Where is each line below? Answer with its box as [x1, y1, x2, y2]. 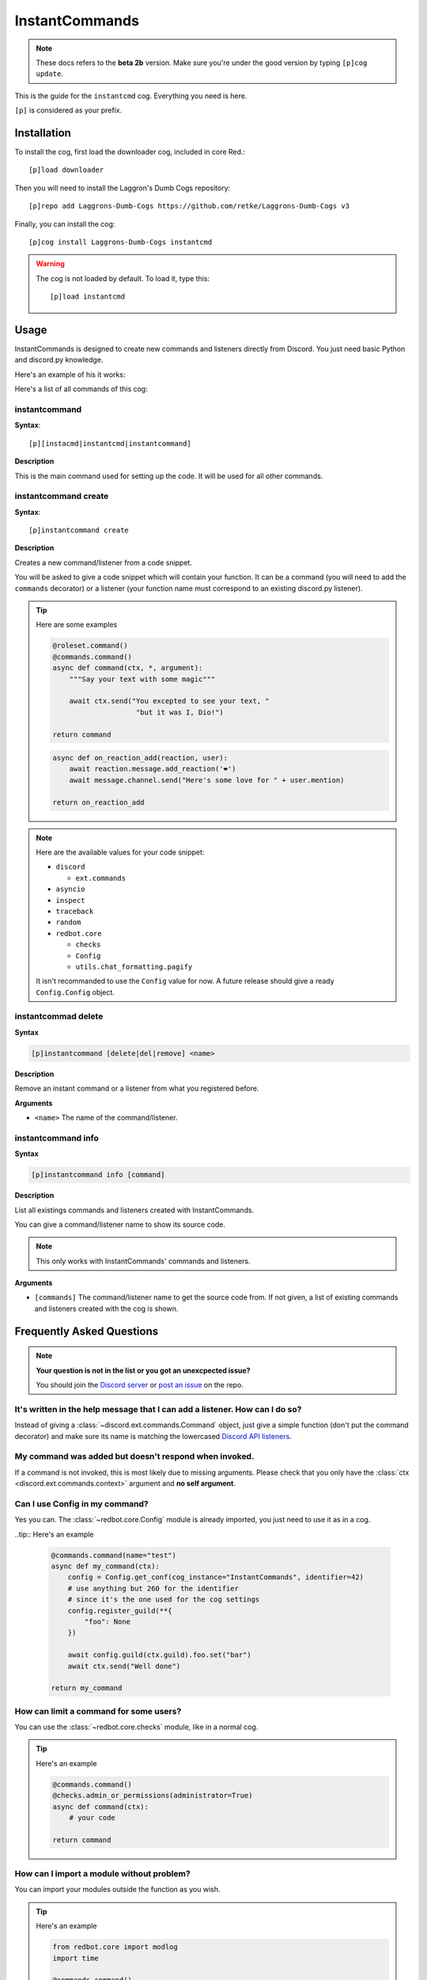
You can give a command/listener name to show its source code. [14, 1220, 225, 1229]
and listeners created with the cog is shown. [34, 1304, 179, 1313]
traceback [55, 907, 94, 916]
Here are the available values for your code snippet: [36, 847, 205, 857]
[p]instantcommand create [28, 526, 130, 535]
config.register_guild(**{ [67, 1606, 173, 1615]
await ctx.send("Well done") [67, 1662, 181, 1670]
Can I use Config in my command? [14, 1498, 149, 1509]
